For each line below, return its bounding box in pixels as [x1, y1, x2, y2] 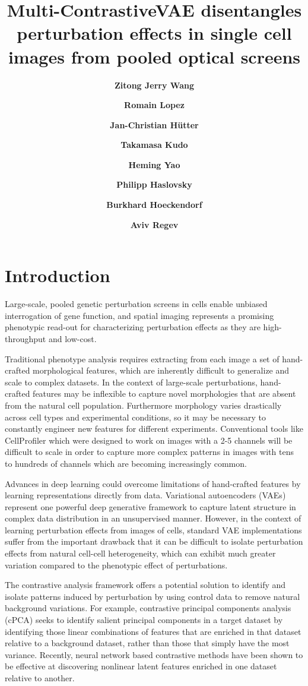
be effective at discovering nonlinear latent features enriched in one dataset [5, 660, 277, 672]
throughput [5, 332, 46, 344]
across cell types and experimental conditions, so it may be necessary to [5, 410, 266, 423]
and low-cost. [48, 332, 97, 344]
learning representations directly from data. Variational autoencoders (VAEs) [5, 489, 286, 501]
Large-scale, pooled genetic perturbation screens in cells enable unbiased [5, 298, 268, 310]
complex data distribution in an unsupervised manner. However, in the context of [5, 512, 301, 524]
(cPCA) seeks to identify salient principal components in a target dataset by [5, 614, 283, 626]
